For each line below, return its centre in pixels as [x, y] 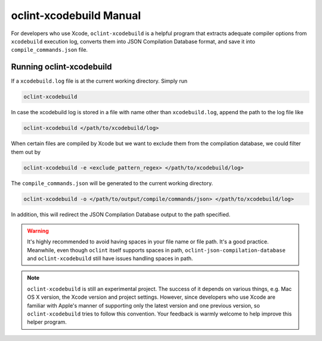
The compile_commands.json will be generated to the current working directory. [112, 183]
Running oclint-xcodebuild [62, 67]
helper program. [47, 322]
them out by [26, 152]
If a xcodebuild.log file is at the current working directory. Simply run [99, 81]
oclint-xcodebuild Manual [76, 15]
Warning [38, 231]
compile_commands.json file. [49, 50]
